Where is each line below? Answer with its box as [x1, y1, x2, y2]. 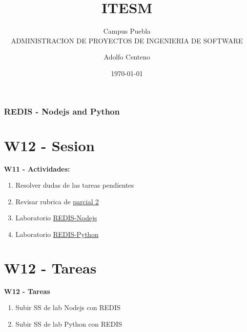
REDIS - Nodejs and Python [4, 105, 120, 117]
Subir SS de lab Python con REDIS [15, 318, 123, 329]
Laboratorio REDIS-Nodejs [15, 213, 97, 223]
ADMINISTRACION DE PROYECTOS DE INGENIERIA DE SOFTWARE [11, 35, 243, 45]
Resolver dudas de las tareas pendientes [15, 180, 134, 190]
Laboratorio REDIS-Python [15, 229, 99, 239]
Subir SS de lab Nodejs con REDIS [15, 302, 121, 312]
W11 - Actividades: [4, 163, 70, 174]
